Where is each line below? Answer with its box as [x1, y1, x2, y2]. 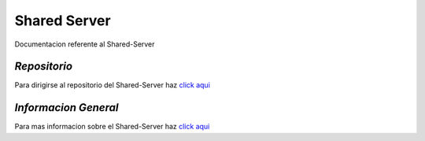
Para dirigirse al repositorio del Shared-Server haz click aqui [14, 80, 210, 90]
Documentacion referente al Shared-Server [14, 39, 155, 49]
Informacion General [14, 101, 119, 114]
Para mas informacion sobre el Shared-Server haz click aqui [14, 122, 210, 132]
